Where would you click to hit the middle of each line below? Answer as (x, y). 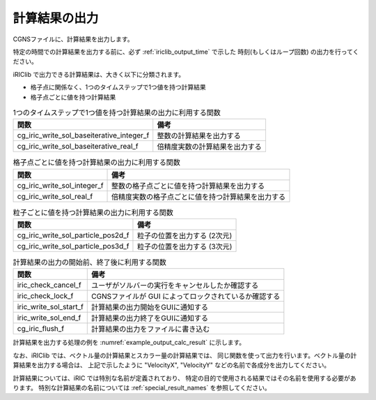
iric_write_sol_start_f (50, 307)
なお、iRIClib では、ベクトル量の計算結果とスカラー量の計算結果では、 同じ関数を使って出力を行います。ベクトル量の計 (185, 355)
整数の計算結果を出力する (199, 136)
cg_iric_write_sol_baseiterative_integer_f (83, 135)
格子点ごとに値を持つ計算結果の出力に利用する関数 (97, 163)
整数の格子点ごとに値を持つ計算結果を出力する (188, 186)
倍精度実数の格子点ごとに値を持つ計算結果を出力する (199, 197)
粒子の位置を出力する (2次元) (185, 236)
